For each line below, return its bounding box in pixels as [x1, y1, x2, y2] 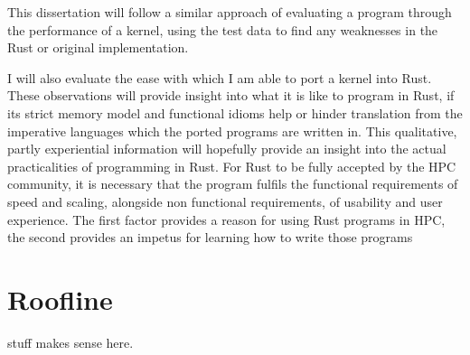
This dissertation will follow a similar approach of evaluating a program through [7, 3, 452, 21]
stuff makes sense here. [7, 332, 134, 351]
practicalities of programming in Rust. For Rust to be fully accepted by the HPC [7, 156, 456, 175]
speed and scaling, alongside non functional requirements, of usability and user [7, 192, 443, 210]
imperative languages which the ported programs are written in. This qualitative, [7, 121, 457, 140]
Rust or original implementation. [7, 38, 189, 57]
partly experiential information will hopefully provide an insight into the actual [7, 139, 446, 158]
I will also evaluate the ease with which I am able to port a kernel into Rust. [7, 68, 432, 87]
